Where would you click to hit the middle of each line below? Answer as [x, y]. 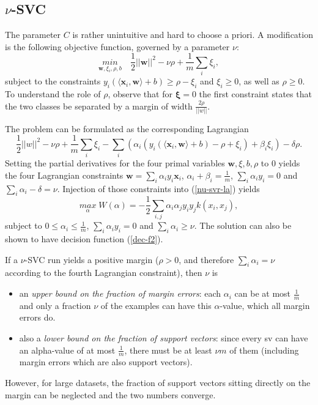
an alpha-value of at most [67, 350]
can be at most [263, 293]
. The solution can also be [243, 225]
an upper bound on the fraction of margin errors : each [120, 293]
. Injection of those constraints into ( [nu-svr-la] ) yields [158, 188]
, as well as [259, 81]
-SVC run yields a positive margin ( [92, 259]
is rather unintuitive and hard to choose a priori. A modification [193, 35]
